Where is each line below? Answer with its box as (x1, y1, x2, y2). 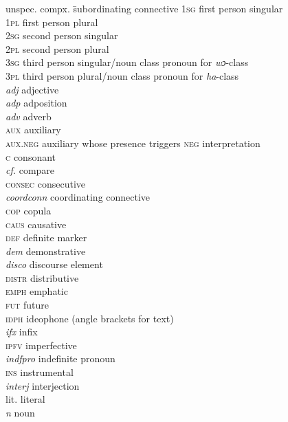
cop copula (5, 203, 52, 217)
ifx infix (5, 324, 38, 339)
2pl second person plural (5, 41, 109, 56)
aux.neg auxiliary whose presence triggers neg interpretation (5, 135, 261, 150)
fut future (5, 298, 49, 312)
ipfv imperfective (5, 337, 77, 352)
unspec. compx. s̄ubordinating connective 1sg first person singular (5, 1, 283, 15)
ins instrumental (5, 365, 74, 379)
